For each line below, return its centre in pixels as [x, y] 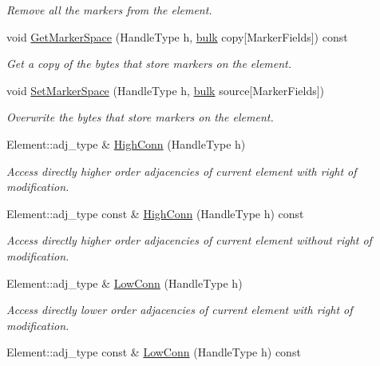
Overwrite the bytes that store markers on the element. [140, 117]
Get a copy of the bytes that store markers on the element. [149, 64]
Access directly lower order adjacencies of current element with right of [180, 310]
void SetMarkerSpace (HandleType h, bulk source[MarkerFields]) [166, 90]
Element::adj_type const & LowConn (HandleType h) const [154, 352]
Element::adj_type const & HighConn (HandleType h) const [155, 213]
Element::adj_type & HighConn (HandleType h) [126, 143]
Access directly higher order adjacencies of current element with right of [182, 171]
